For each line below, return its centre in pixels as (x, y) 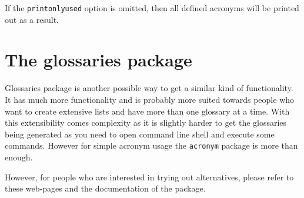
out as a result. (32, 19)
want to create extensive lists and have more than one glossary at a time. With (147, 111)
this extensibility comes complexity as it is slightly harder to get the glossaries (146, 123)
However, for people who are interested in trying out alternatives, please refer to (149, 177)
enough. (19, 157)
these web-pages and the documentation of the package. (105, 188)
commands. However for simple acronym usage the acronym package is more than (151, 145)
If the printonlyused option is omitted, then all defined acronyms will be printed (152, 8)
